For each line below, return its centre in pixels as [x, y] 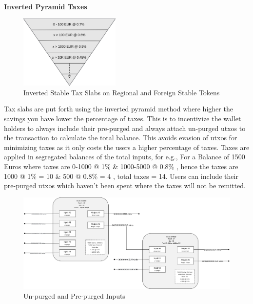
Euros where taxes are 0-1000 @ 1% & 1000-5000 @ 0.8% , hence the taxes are [121, 166]
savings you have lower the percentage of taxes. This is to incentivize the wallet [123, 118]
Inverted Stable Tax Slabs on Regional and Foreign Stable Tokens [122, 92]
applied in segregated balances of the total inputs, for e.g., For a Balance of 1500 [125, 157]
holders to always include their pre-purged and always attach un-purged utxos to [125, 128]
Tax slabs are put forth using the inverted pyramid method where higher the [118, 109]
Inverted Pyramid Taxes [46, 6]
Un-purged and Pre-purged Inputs [74, 296]
